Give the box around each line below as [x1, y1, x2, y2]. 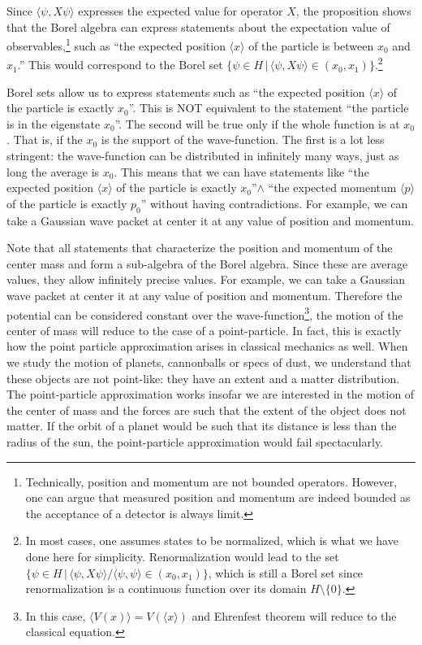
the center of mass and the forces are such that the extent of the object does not [6, 401, 407, 418]
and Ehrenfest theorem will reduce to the [192, 607, 397, 624]
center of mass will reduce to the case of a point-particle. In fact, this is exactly [6, 321, 402, 338]
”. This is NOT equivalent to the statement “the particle [128, 99, 409, 116]
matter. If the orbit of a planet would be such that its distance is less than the [6, 417, 397, 434]
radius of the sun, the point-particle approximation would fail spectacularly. [6, 434, 384, 451]
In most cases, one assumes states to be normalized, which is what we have [25, 532, 398, 549]
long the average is [6, 163, 100, 180]
